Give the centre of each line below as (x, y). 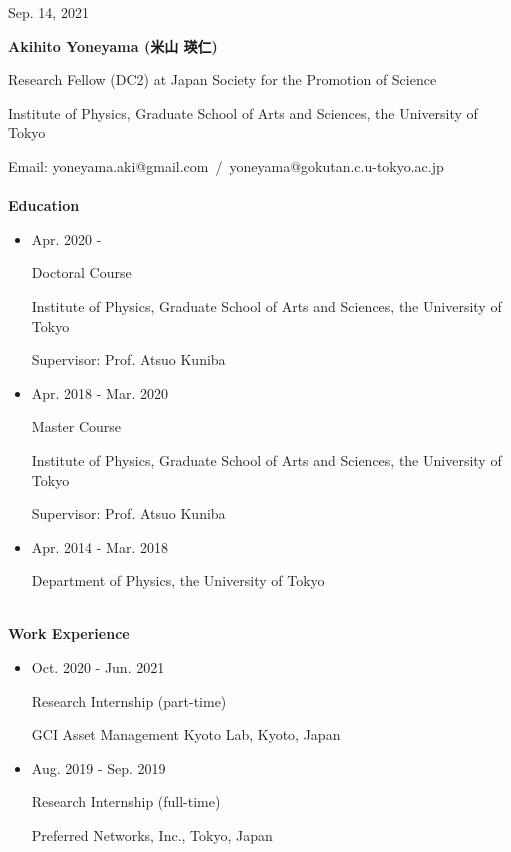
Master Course (76, 426)
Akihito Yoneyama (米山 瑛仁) (113, 45)
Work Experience (69, 633)
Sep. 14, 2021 (48, 12)
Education (44, 205)
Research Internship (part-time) (129, 700)
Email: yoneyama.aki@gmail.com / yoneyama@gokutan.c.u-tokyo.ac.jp (226, 165)
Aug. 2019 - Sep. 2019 (98, 767)
